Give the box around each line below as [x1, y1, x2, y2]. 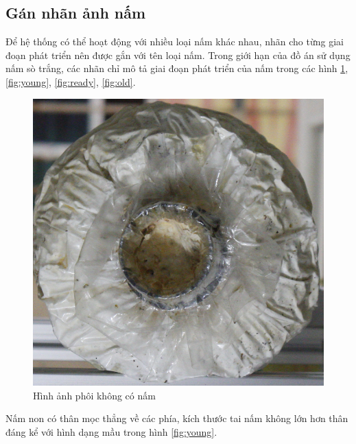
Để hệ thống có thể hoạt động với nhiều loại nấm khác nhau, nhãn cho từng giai [5, 34, 344, 49]
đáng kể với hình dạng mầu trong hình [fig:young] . [5, 424, 217, 439]
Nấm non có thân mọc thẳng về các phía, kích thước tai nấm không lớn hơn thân [5, 411, 348, 425]
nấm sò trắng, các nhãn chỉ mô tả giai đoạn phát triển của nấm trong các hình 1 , [5, 61, 348, 75]
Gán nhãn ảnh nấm [5, 2, 146, 23]
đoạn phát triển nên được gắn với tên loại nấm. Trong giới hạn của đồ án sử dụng [5, 47, 351, 62]
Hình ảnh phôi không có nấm [33, 388, 156, 402]
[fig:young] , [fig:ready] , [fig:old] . [5, 74, 136, 89]
